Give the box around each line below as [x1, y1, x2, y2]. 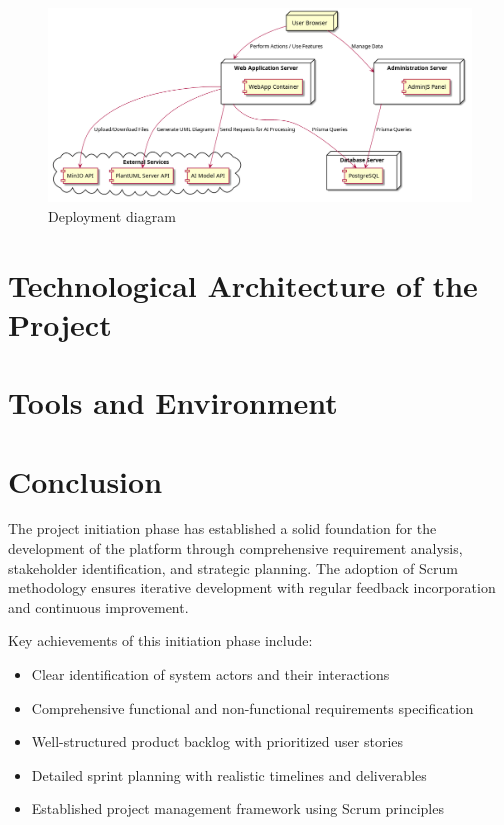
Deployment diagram [48, 205, 176, 226]
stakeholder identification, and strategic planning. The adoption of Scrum [8, 557, 458, 578]
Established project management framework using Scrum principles [31, 798, 444, 819]
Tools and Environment [8, 382, 338, 423]
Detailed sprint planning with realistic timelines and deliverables [31, 764, 427, 785]
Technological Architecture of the [8, 264, 478, 305]
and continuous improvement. [8, 596, 189, 617]
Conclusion [8, 460, 163, 501]
